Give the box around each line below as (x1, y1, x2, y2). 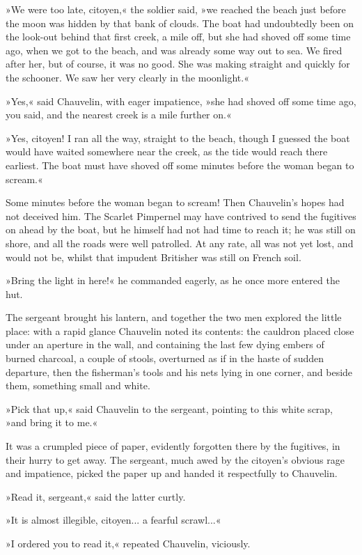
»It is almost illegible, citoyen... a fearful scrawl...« (6, 513, 221, 527)
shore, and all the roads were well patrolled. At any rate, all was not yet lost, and (6, 235, 354, 250)
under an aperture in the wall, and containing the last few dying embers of (6, 337, 324, 352)
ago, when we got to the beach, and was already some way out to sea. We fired (6, 42, 343, 57)
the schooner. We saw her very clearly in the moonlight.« (6, 70, 249, 84)
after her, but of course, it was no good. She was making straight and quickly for (6, 56, 350, 71)
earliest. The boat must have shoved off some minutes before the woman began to (6, 157, 354, 172)
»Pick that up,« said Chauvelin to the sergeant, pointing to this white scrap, (6, 401, 333, 416)
